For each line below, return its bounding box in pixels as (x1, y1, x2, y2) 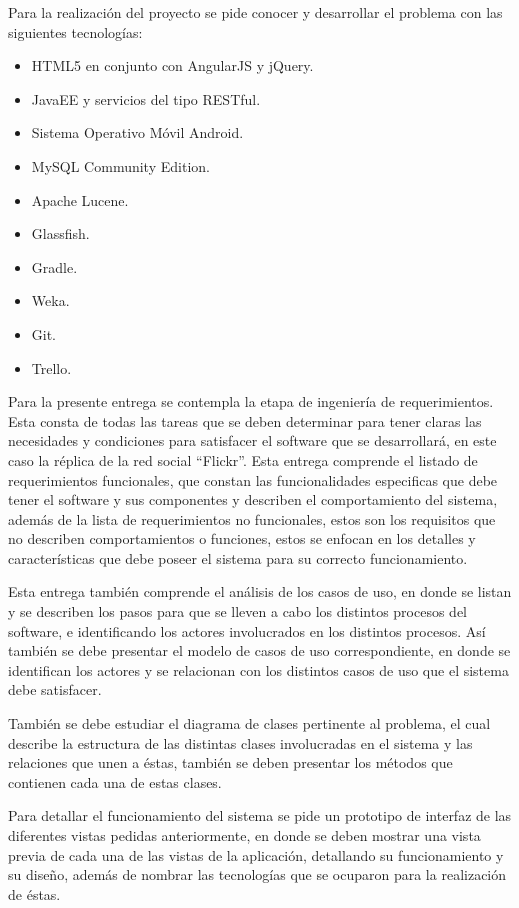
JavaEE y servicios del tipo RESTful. (31, 88, 261, 109)
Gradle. (31, 256, 78, 277)
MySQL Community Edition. (31, 155, 210, 176)
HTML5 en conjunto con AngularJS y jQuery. (31, 55, 314, 76)
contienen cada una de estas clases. (8, 771, 222, 792)
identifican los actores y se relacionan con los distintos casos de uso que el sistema (8, 659, 509, 680)
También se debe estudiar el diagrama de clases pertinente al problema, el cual (8, 713, 491, 734)
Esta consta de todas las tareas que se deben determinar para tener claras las (8, 410, 482, 431)
